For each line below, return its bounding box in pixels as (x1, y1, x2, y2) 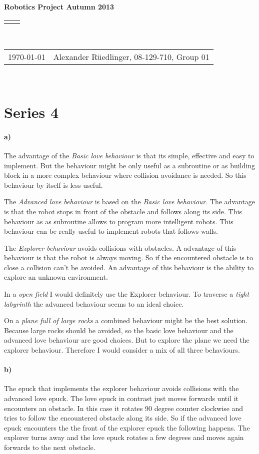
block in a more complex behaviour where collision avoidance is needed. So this (4, 170, 246, 180)
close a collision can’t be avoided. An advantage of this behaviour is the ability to (4, 262, 254, 272)
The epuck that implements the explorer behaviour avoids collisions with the (4, 383, 239, 394)
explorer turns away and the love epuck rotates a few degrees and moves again (4, 432, 244, 443)
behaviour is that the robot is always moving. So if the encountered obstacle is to (4, 252, 253, 263)
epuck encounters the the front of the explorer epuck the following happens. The (4, 422, 250, 433)
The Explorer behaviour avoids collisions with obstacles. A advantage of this (4, 242, 236, 253)
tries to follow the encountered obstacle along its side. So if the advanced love (4, 413, 241, 423)
